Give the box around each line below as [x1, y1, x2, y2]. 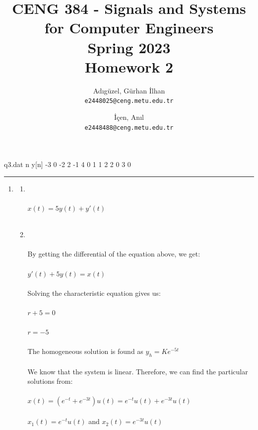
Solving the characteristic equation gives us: [27, 287, 161, 298]
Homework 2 [84, 56, 174, 77]
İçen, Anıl [114, 111, 144, 122]
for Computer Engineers [44, 17, 214, 38]
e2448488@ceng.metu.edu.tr [84, 124, 174, 131]
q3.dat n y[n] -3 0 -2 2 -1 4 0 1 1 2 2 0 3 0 [4, 159, 131, 170]
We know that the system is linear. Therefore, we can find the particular [27, 366, 248, 376]
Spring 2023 [87, 37, 171, 57]
